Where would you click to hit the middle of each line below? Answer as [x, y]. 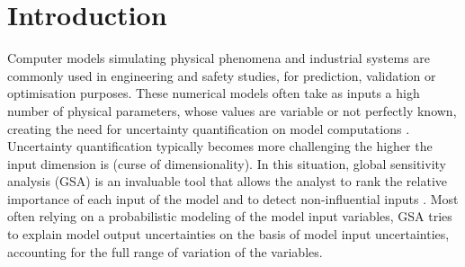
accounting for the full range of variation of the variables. [165, 251]
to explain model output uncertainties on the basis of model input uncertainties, [228, 234]
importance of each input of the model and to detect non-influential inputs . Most [233, 198]
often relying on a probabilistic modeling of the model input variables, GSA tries [230, 216]
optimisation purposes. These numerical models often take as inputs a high [214, 93]
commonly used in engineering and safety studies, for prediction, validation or [222, 75]
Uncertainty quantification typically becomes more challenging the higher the [220, 146]
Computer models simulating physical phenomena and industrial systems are [219, 58]
